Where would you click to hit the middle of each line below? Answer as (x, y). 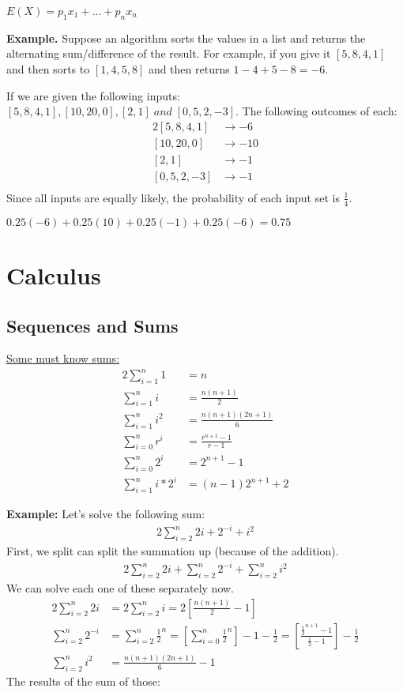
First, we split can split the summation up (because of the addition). (173, 551)
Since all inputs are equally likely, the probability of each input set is (173, 197)
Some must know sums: (63, 358)
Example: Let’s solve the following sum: (106, 514)
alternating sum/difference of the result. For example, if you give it (169, 53)
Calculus (54, 275)
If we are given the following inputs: (93, 95)
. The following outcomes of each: (316, 111)
